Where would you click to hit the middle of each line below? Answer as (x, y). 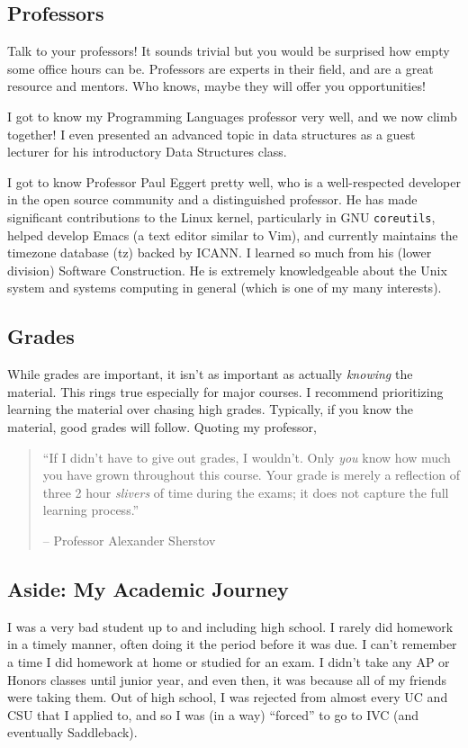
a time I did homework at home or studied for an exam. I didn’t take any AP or (229, 661)
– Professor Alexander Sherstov (129, 540)
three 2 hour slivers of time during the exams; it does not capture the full (246, 492)
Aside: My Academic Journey (148, 588)
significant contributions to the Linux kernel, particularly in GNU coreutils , (221, 216)
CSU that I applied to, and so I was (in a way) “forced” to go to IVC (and (213, 714)
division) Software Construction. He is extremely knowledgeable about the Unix (227, 270)
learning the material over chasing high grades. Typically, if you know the (211, 409)
